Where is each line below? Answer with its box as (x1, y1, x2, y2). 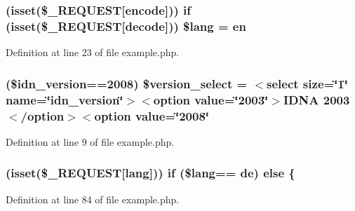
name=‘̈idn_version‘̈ (6, 90, 123, 108)
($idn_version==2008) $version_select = (6, 74, 248, 92)
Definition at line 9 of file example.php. (6, 134, 175, 149)
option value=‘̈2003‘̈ (153, 90, 269, 108)
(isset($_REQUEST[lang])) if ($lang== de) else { (6, 164, 295, 182)
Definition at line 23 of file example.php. (6, 45, 180, 60)
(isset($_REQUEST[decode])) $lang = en (6, 17, 246, 34)
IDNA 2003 (283, 90, 350, 108)
